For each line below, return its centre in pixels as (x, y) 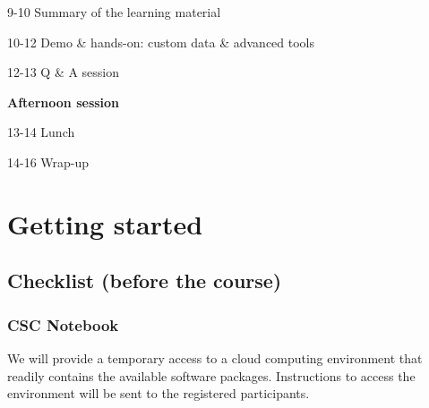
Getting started (105, 223)
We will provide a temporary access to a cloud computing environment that (215, 357)
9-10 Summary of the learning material (114, 12)
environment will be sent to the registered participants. (159, 393)
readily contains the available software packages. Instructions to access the (211, 375)
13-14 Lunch (41, 132)
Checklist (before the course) (145, 280)
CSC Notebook (63, 324)
